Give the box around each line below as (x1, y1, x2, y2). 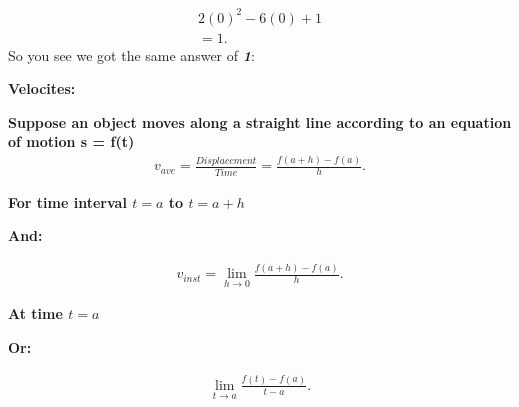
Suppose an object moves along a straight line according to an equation (8, 111, 512, 132)
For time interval (8, 191, 127, 212)
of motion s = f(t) (8, 131, 135, 152)
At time (8, 303, 63, 324)
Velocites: (8, 78, 76, 99)
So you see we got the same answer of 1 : (8, 44, 255, 65)
